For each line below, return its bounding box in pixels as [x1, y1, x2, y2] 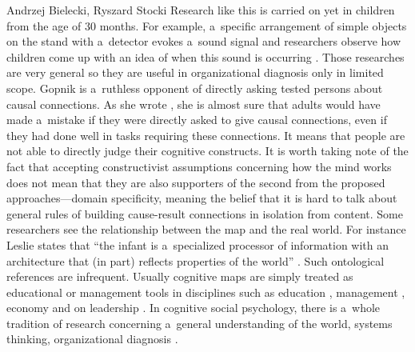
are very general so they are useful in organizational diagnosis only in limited [6, 64, 384, 81]
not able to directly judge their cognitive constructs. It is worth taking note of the [6, 142, 409, 159]
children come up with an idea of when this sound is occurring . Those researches [6, 48, 405, 65]
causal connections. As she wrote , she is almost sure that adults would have [6, 95, 381, 112]
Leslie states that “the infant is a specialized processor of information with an [6, 236, 389, 253]
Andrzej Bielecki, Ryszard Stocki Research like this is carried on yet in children [6, 2, 395, 18]
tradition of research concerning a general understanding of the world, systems [6, 314, 393, 331]
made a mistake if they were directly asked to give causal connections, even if [6, 111, 387, 128]
